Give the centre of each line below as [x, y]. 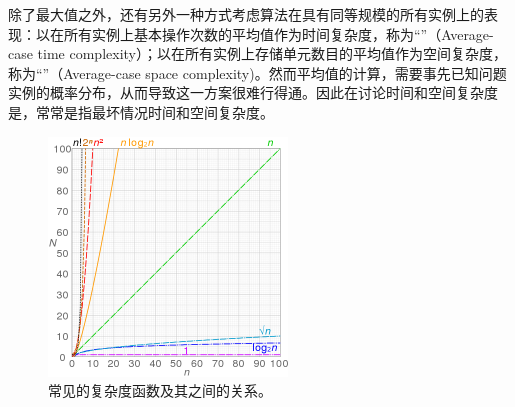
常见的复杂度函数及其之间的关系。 [160, 390]
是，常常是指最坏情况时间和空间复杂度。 [141, 111]
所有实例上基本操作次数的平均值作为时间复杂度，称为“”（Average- [278, 33]
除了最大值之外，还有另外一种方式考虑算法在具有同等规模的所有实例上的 [246, 14]
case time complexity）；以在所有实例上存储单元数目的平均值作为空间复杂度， [257, 53]
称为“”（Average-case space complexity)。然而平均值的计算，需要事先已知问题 [257, 72]
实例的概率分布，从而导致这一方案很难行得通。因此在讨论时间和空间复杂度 [253, 92]
